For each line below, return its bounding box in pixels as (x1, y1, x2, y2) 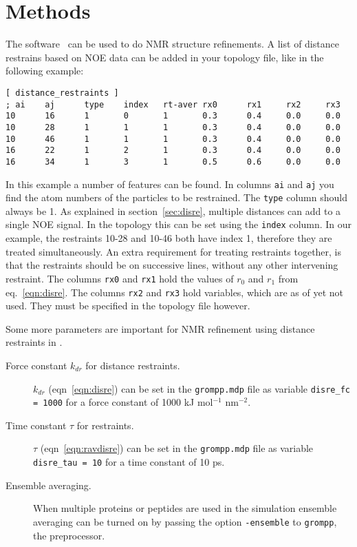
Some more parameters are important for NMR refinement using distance (6, 321, 315, 336)
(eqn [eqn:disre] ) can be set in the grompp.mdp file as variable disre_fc (48, 381, 351, 395)
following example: (6, 63, 84, 78)
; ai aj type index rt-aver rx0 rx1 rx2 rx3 (6, 99, 340, 110)
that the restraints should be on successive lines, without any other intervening (6, 258, 338, 272)
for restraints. (76, 417, 134, 432)
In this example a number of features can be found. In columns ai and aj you (6, 176, 334, 191)
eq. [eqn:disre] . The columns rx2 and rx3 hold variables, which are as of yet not (6, 285, 344, 299)
